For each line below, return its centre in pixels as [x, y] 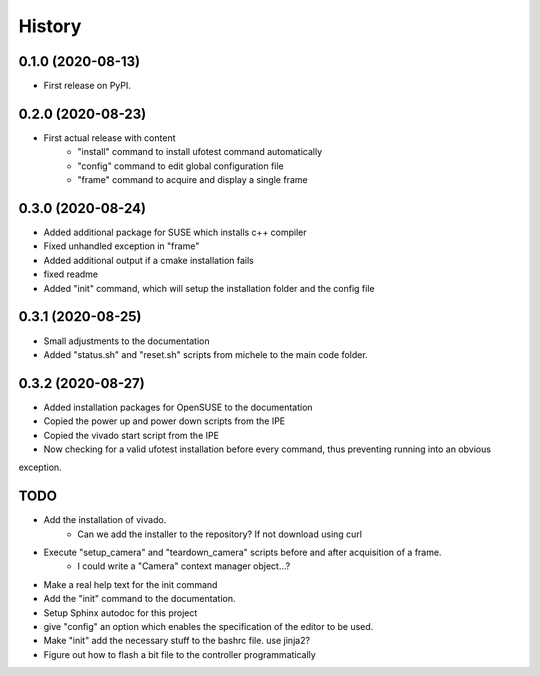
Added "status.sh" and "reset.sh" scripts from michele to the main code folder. [206, 354]
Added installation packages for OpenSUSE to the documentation [178, 407]
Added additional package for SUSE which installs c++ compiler [175, 232]
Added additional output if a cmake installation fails [148, 260]
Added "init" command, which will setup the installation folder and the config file [209, 288]
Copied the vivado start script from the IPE [131, 435]
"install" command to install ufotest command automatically [200, 152]
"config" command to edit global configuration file [180, 166]
